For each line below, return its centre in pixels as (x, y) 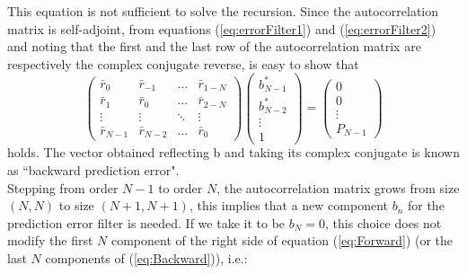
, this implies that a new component (288, 205)
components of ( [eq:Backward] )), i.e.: (146, 258)
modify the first (50, 240)
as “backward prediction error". (93, 170)
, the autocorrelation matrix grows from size (338, 187)
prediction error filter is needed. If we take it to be (146, 222)
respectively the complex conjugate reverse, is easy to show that (183, 63)
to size (76, 205)
